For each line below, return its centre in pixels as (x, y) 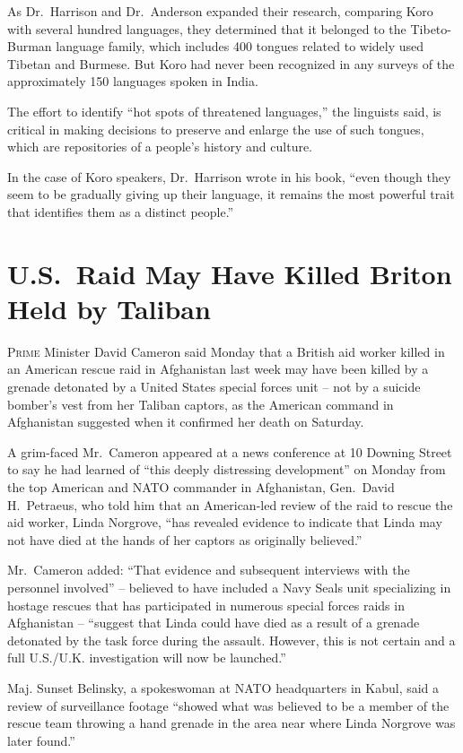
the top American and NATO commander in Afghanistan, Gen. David (201, 487)
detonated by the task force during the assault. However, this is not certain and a (231, 640)
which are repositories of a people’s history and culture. (160, 147)
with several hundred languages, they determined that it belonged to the (207, 28)
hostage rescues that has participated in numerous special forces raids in (206, 605)
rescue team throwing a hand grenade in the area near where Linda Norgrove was (231, 723)
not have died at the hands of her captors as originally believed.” (185, 539)
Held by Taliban (109, 308)
